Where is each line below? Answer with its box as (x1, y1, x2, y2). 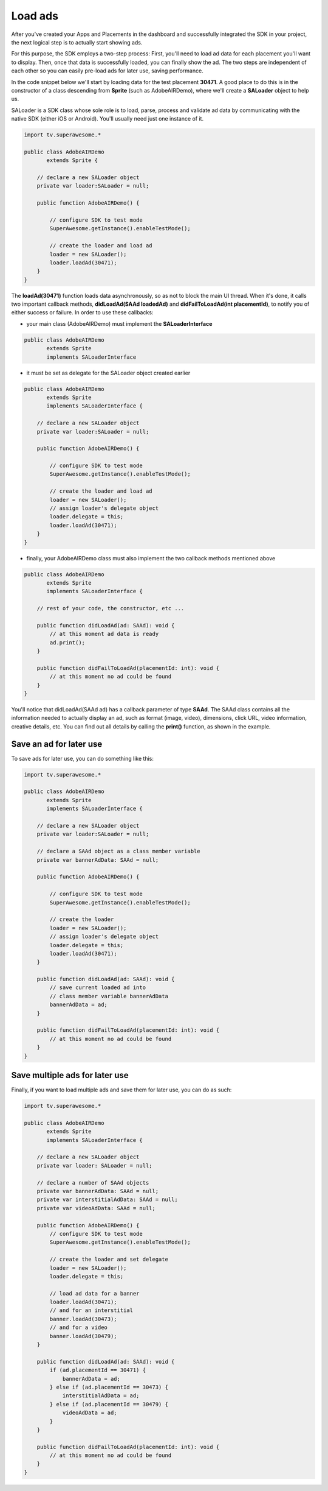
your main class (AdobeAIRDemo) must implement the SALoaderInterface (26, 320, 213, 327)
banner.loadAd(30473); (49, 1316, 118, 1322)
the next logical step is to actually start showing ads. (11, 38, 143, 46)
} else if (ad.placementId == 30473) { (49, 1383, 168, 1391)
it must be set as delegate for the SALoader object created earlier (26, 369, 191, 376)
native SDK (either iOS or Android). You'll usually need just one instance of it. (11, 115, 203, 122)
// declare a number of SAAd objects (36, 1179, 149, 1186)
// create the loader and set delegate (49, 1256, 168, 1263)
